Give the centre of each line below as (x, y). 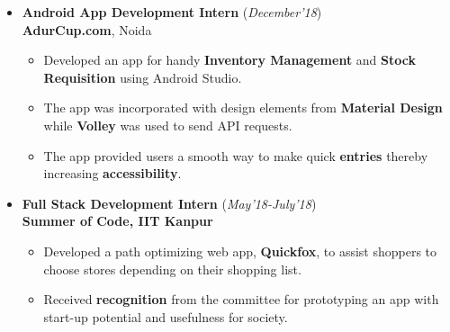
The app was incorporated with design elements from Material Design (243, 108)
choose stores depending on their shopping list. (172, 269)
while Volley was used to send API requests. (168, 125)
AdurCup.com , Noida (87, 29)
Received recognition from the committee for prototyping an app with (241, 299)
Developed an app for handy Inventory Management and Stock (229, 60)
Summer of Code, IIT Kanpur (117, 221)
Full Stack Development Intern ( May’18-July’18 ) (169, 203)
